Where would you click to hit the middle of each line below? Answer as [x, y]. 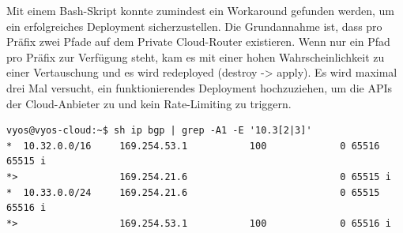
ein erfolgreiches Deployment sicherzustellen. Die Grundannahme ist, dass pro [194, 26]
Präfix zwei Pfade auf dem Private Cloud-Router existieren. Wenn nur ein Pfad [198, 41]
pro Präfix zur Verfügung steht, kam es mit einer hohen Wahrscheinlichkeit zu [196, 56]
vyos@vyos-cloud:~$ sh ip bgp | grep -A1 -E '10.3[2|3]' [159, 131]
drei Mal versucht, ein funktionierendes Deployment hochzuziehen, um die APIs [200, 87]
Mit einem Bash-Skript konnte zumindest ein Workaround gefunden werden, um [200, 10]
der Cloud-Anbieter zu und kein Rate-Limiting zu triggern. [149, 103]
